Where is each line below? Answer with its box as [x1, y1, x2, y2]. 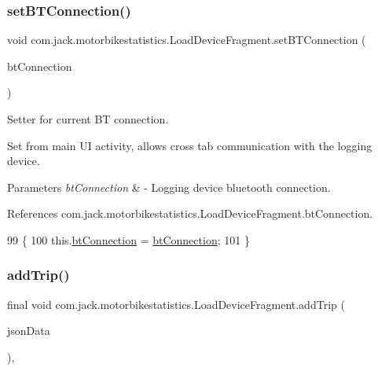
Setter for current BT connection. [7, 111, 169, 127]
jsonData [7, 322, 50, 339]
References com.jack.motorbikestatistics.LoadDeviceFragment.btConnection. [7, 205, 373, 222]
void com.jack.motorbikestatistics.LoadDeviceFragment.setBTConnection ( [7, 31, 366, 48]
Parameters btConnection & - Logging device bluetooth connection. [7, 178, 331, 195]
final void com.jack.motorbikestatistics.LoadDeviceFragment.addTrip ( [7, 296, 345, 312]
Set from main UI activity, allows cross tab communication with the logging [7, 137, 372, 153]
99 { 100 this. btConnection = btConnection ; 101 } [7, 231, 250, 248]
